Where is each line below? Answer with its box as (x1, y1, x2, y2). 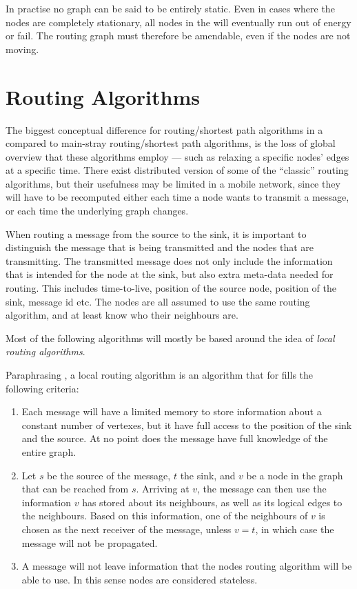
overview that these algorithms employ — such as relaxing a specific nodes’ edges (6, 149, 349, 163)
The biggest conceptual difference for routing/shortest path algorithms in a (6, 122, 323, 137)
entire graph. (21, 444, 76, 459)
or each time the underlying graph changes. (6, 203, 189, 218)
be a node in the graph (246, 468, 343, 482)
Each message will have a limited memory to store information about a (21, 404, 322, 419)
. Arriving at (136, 481, 190, 496)
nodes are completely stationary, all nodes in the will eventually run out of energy (6, 14, 351, 29)
